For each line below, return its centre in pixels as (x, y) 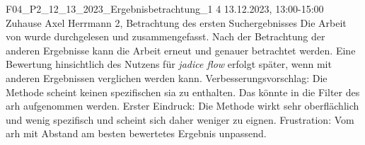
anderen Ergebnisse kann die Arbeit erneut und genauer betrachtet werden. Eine (181, 50)
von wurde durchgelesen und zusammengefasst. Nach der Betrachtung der (166, 36)
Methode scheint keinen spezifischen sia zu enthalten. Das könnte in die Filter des (183, 92)
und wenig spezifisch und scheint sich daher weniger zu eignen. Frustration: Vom (180, 119)
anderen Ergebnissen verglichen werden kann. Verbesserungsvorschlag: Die (167, 77)
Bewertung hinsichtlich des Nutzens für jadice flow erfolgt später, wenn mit (169, 64)
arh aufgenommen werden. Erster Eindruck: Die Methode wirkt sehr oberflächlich (182, 106)
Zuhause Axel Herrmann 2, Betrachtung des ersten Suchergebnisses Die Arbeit (176, 22)
